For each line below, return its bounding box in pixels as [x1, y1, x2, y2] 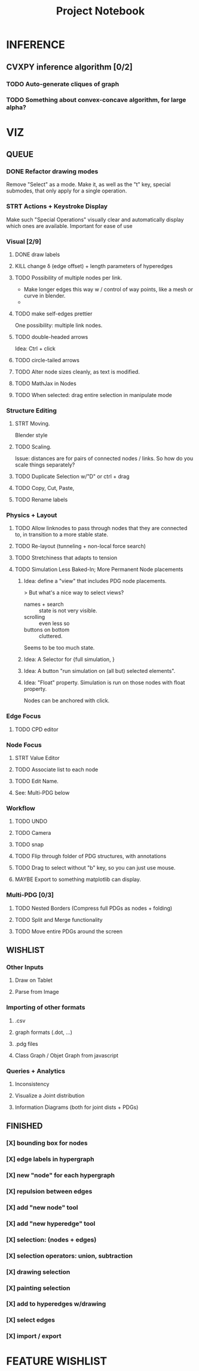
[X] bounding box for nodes [6, 1139, 88, 1147]
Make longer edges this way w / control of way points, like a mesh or [23, 285, 193, 293]
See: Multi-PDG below [14, 789, 70, 796]
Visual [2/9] [6, 237, 42, 245]
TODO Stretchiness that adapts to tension [14, 554, 118, 561]
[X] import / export [6, 1332, 62, 1340]
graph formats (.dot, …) [14, 1029, 73, 1036]
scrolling [23, 614, 45, 621]
